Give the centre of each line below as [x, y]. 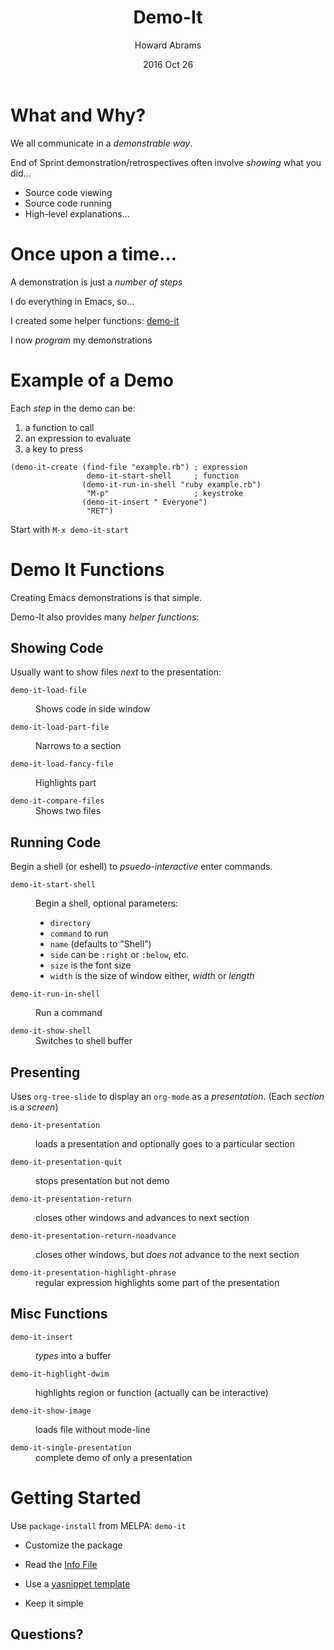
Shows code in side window [93, 709]
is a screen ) [34, 1107]
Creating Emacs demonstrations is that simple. [106, 597]
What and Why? [78, 115]
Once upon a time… [94, 253]
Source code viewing [68, 192]
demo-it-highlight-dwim [60, 1374]
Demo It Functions [87, 569]
